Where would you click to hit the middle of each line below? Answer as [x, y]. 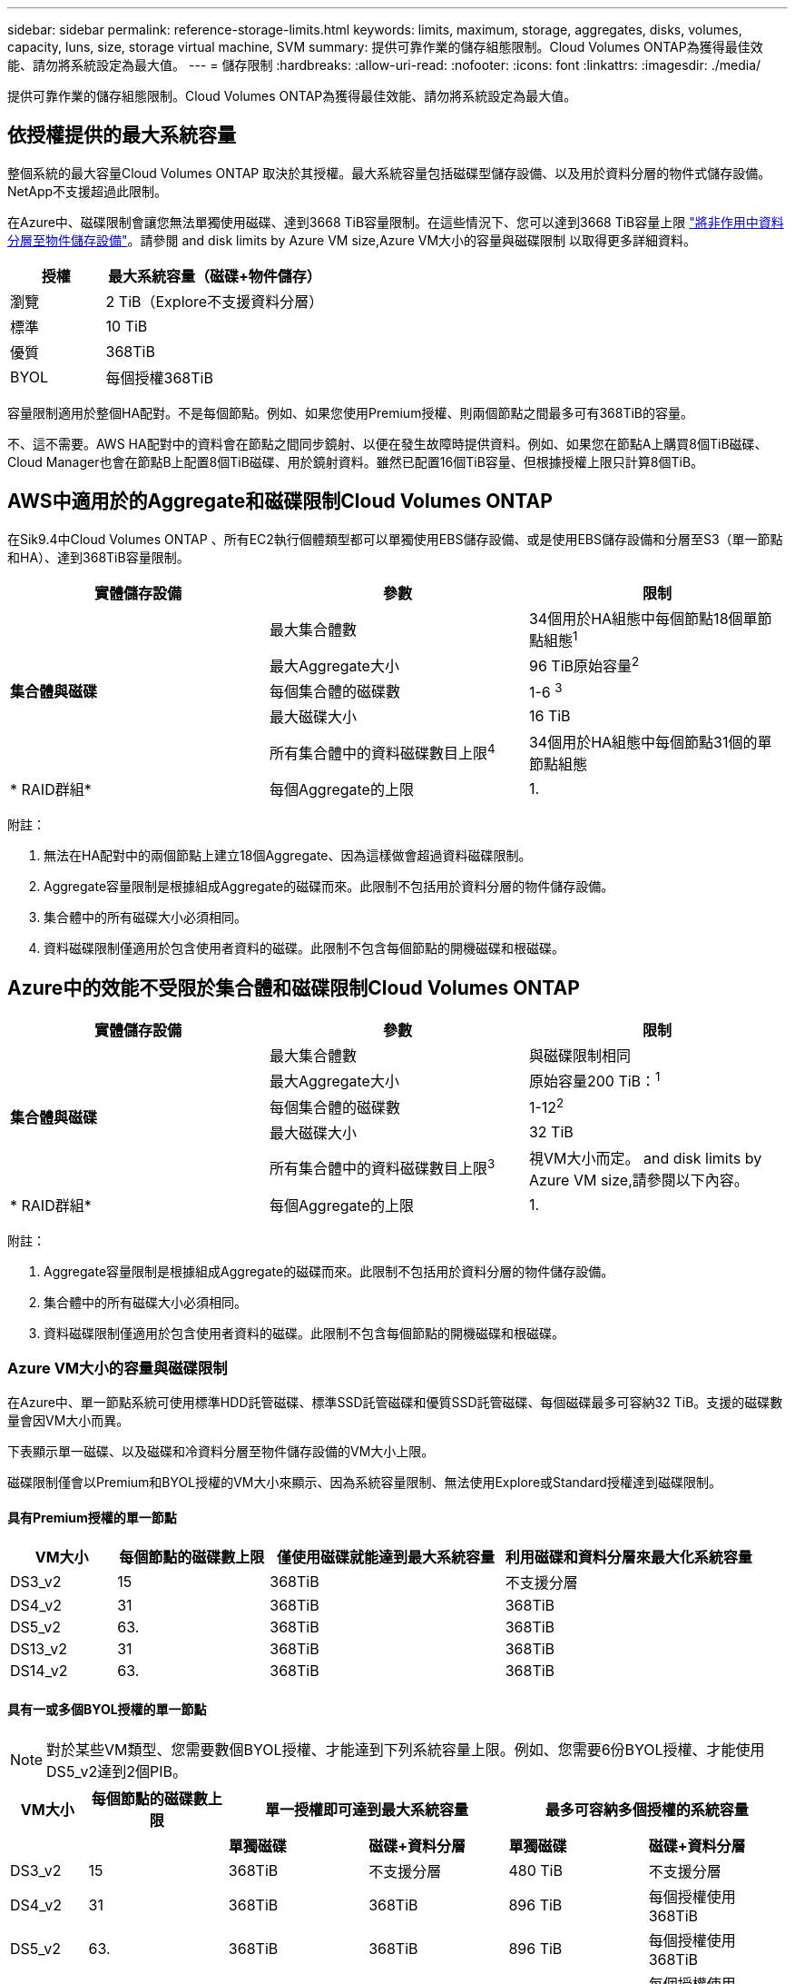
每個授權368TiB [159, 377]
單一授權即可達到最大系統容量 [367, 1809]
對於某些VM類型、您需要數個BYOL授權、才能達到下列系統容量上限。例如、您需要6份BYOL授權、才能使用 [406, 1749]
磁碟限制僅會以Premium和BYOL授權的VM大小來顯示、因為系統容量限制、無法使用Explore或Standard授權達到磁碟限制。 [364, 1483]
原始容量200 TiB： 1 [594, 1080]
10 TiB [127, 326]
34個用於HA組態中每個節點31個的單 [650, 743]
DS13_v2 [39, 1649]
